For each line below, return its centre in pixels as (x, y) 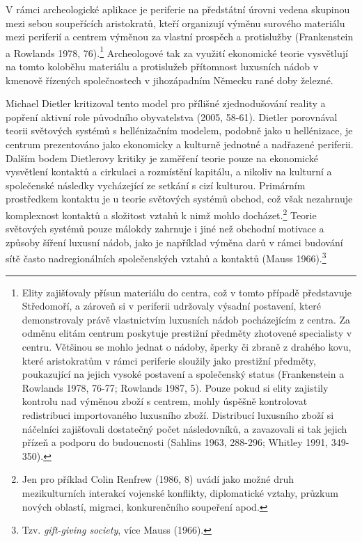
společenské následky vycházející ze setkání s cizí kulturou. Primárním (156, 185)
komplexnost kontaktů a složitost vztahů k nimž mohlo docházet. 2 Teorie (161, 214)
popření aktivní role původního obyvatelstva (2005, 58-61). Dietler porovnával (172, 117)
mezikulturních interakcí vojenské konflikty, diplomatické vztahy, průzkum (180, 492)
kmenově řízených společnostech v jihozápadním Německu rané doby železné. (170, 80)
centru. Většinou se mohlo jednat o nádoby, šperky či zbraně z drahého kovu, (187, 347)
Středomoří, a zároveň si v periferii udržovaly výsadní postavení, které (171, 306)
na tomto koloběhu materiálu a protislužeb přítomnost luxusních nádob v (162, 66)
